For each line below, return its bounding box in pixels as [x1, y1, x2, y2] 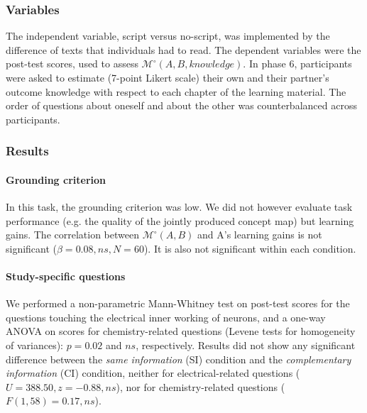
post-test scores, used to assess [6, 56, 138, 71]
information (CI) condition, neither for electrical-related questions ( [6, 365, 300, 380]
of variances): [6, 337, 64, 352]
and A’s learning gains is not [197, 227, 322, 242]
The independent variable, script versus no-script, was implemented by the [6, 28, 330, 43]
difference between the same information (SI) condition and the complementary [6, 351, 351, 366]
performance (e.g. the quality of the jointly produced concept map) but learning [6, 213, 354, 228]
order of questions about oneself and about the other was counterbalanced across [6, 98, 357, 113]
